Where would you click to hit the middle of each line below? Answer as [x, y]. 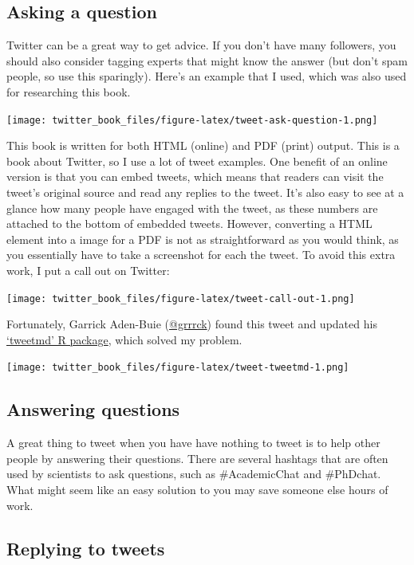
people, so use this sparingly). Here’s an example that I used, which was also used [207, 76]
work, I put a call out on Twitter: [88, 270]
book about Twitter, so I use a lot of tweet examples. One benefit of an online [197, 161]
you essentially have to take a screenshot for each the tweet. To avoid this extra [201, 255]
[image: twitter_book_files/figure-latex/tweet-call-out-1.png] [181, 298]
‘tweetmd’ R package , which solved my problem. [124, 339]
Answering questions [93, 409]
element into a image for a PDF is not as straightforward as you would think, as [203, 239]
